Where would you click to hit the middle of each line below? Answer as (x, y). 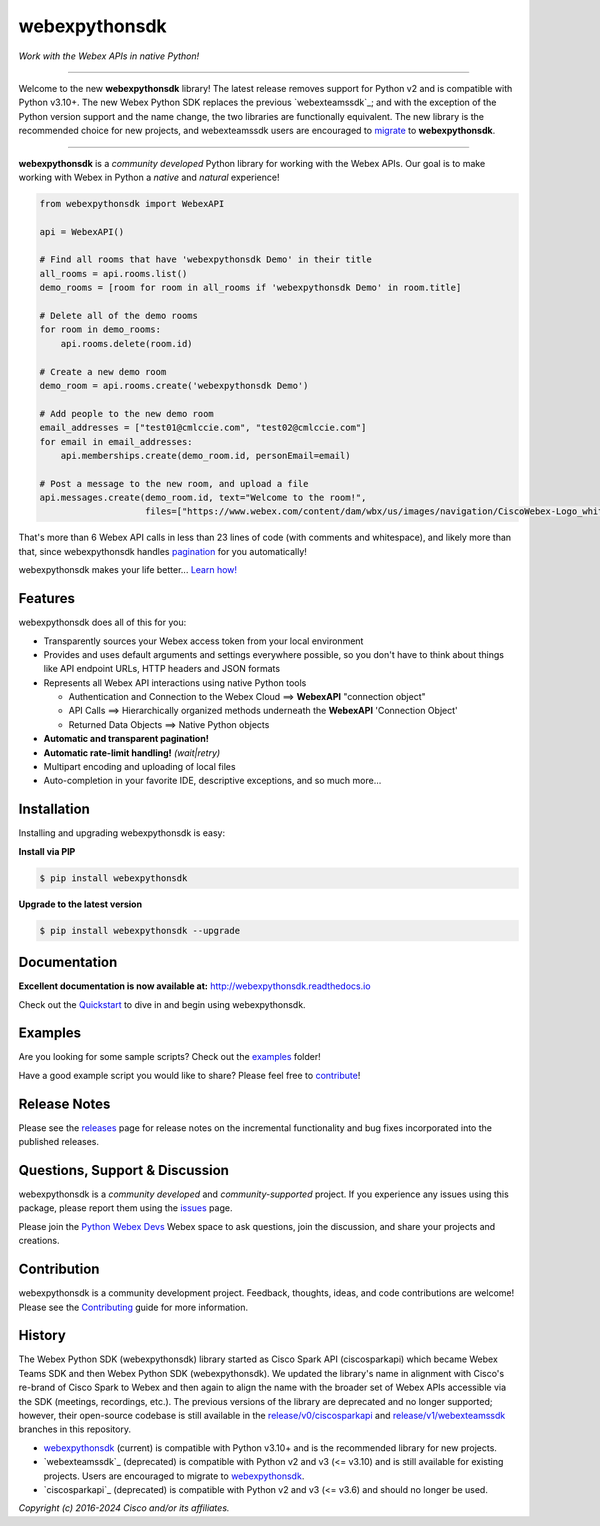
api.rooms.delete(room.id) (127, 343)
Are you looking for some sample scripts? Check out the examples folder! (169, 1057)
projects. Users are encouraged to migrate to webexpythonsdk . (174, 1476)
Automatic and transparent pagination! (126, 739)
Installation (54, 809)
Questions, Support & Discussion (124, 1170)
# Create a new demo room (103, 371)
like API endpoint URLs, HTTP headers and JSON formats (161, 669)
